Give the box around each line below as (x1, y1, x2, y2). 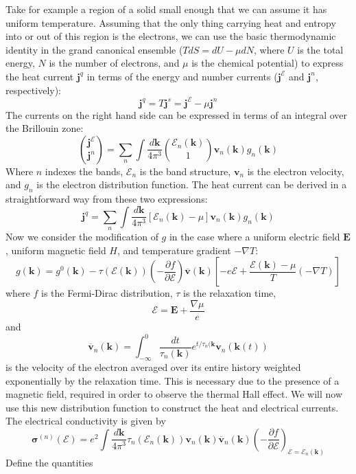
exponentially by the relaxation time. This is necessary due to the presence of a (5, 373, 340, 387)
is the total (297, 42, 344, 56)
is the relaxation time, (183, 286, 276, 300)
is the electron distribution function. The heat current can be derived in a (36, 177, 347, 192)
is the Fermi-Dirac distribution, (41, 286, 173, 300)
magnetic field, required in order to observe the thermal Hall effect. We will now (5, 387, 343, 401)
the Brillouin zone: (5, 121, 84, 135)
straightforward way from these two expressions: (5, 192, 208, 206)
